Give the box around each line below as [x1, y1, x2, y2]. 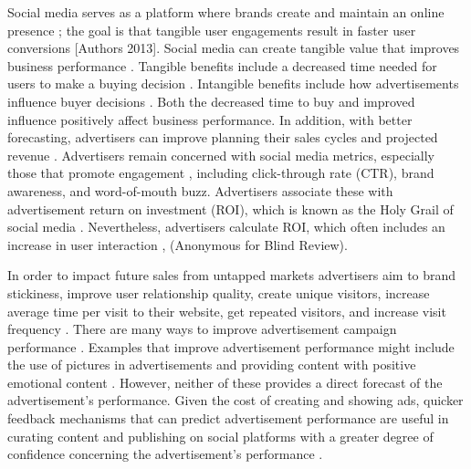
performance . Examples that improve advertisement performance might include [7, 337, 455, 356]
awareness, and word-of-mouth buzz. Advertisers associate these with [7, 181, 393, 200]
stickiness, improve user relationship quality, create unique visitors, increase [7, 283, 430, 302]
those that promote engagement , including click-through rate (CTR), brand [7, 163, 434, 182]
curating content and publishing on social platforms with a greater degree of [7, 426, 434, 445]
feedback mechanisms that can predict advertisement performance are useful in [7, 409, 449, 428]
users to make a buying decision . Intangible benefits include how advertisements [7, 74, 459, 93]
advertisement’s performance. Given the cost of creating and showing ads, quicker [7, 391, 464, 410]
